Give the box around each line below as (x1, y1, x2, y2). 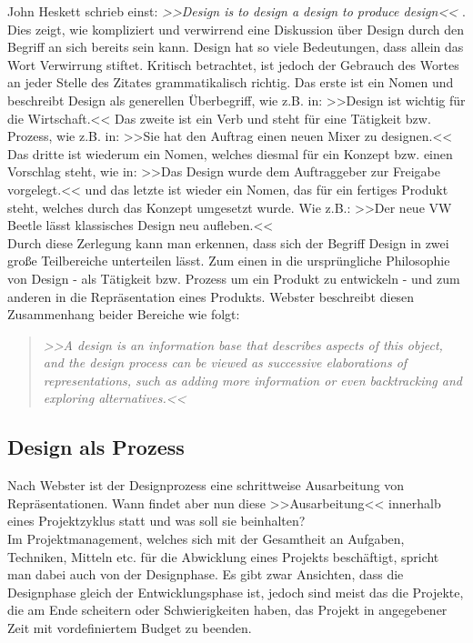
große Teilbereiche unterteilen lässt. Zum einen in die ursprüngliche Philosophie (7, 251, 450, 270)
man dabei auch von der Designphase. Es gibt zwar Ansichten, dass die (7, 565, 404, 584)
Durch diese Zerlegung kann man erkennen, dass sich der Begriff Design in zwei (7, 233, 449, 252)
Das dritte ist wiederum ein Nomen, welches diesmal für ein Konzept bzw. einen (7, 144, 453, 163)
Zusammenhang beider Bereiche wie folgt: (7, 305, 240, 324)
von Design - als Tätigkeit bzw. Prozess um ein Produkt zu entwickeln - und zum (7, 268, 460, 287)
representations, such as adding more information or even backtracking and (43, 370, 462, 389)
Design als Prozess (7, 433, 185, 461)
